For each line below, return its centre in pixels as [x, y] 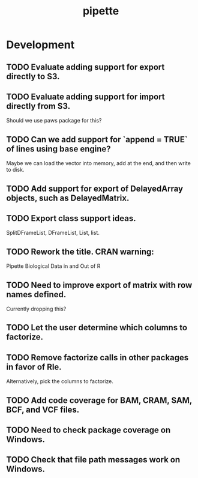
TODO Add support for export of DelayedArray [95, 188]
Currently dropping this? [36, 309]
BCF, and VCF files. [43, 410]
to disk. [15, 170]
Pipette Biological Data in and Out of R [53, 266]
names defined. [36, 295]
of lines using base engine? [58, 149]
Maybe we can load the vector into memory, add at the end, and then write [98, 163]
